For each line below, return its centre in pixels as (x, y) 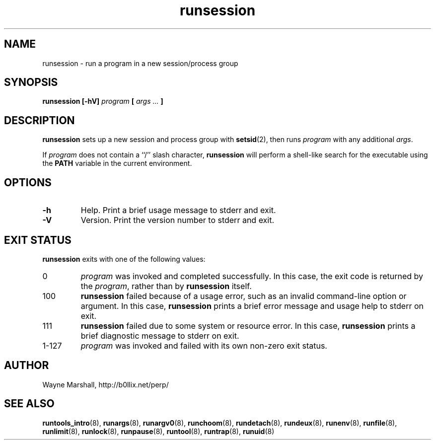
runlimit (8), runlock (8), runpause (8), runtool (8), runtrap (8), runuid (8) (158, 431)
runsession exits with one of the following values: (124, 259)
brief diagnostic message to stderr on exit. (160, 335)
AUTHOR (27, 366)
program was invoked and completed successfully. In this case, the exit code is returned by (252, 276)
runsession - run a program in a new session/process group (140, 63)
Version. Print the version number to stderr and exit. (178, 220)
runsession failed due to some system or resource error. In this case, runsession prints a (248, 326)
